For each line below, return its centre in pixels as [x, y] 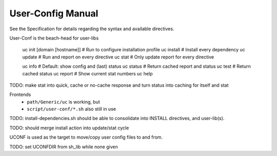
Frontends [20, 94]
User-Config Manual [54, 13]
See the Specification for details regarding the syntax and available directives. [92, 29]
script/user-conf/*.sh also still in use [72, 109]
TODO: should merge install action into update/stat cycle [69, 128]
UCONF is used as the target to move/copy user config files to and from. [86, 137]
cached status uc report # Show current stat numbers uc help [87, 73]
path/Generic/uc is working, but [63, 102]
